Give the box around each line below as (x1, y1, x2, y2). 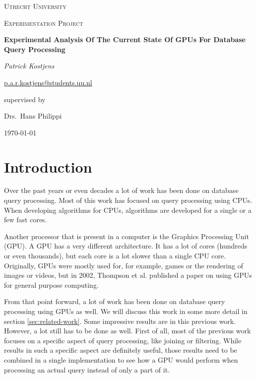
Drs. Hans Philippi (4, 111, 62, 121)
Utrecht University (4, 1, 66, 11)
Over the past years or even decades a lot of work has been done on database (4, 185, 239, 195)
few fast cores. (4, 214, 47, 225)
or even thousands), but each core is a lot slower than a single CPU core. (4, 251, 226, 261)
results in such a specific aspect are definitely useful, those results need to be (4, 345, 237, 355)
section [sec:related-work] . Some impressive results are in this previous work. (4, 315, 236, 326)
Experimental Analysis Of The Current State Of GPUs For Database (4, 34, 246, 45)
